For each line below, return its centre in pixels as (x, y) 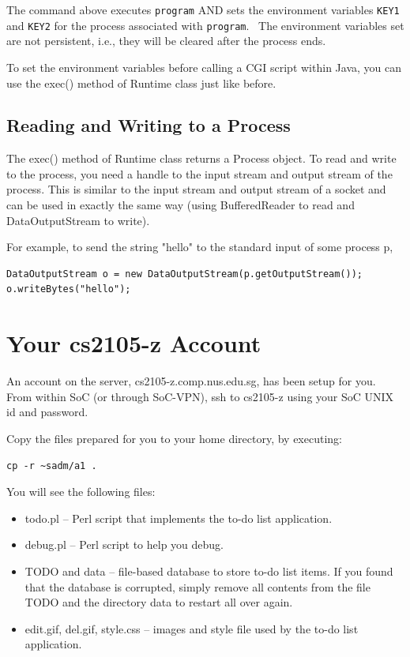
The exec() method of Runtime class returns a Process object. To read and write (201, 158)
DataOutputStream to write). (78, 220)
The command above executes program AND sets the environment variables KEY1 (203, 9)
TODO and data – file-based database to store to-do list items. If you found (209, 571)
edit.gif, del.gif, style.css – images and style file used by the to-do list (192, 628)
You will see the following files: (81, 492)
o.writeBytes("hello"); (69, 289)
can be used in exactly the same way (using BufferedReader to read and (181, 205)
